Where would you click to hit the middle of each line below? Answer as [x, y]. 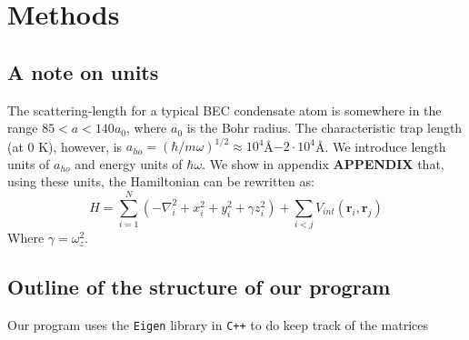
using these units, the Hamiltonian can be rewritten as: [161, 181]
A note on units [83, 71]
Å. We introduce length [381, 146]
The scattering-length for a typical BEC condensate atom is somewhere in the [225, 110]
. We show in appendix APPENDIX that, [323, 163]
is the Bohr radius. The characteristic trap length [324, 128]
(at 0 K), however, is [65, 146]
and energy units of [129, 163]
